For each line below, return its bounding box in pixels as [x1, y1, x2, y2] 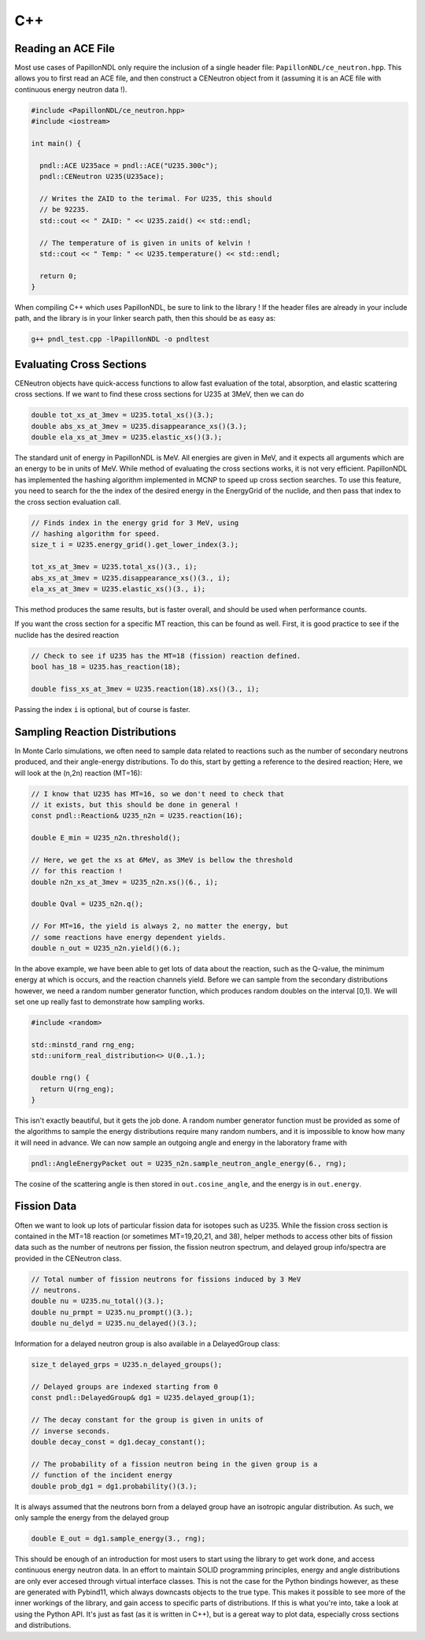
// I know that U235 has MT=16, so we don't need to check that [31, 789, 285, 798]
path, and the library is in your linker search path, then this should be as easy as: [14, 314, 276, 323]
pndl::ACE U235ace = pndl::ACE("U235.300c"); [39, 161, 218, 170]
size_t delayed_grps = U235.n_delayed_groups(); [31, 1360, 223, 1370]
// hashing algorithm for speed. [31, 529, 161, 539]
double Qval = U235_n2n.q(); [31, 900, 144, 908]
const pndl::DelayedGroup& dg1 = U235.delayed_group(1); [31, 1393, 256, 1403]
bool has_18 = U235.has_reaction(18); [31, 662, 181, 672]
